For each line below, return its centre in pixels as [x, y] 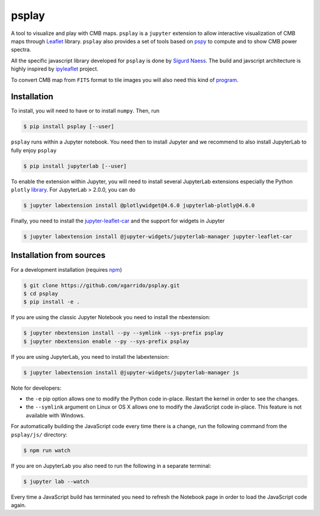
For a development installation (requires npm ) [66, 269]
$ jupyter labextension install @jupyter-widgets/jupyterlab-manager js [131, 372]
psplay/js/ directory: [39, 434]
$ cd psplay [41, 293]
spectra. [21, 50]
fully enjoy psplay [34, 150]
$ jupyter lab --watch [56, 481]
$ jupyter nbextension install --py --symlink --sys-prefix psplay [124, 333]
